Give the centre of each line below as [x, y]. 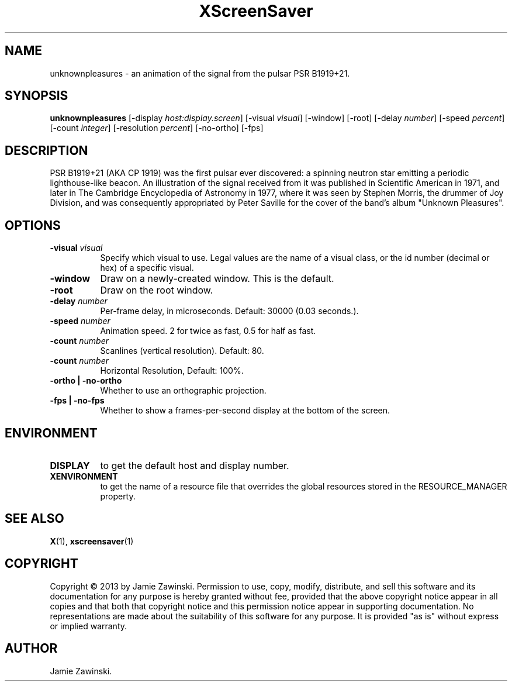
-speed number [80, 321]
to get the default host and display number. [195, 465]
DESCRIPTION [46, 150]
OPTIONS [33, 225]
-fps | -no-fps [77, 401]
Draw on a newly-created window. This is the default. [217, 279]
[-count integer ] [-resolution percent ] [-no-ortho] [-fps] [157, 128]
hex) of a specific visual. [147, 268]
